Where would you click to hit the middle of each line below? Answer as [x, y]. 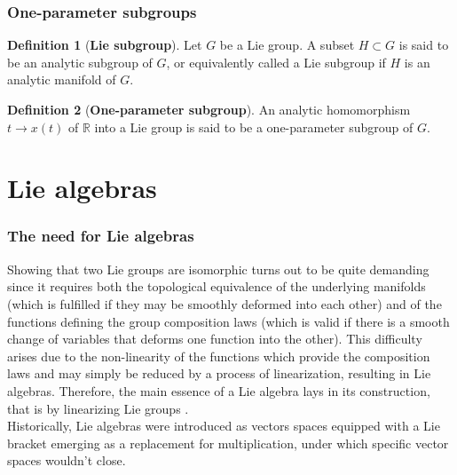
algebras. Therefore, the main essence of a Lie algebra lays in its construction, [219, 390]
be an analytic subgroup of [80, 62]
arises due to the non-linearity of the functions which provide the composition [219, 356]
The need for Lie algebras [101, 236]
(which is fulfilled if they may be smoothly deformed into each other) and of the [225, 303]
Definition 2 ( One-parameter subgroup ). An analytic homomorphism [209, 109]
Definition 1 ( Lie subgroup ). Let [105, 45]
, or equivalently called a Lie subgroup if [276, 62]
